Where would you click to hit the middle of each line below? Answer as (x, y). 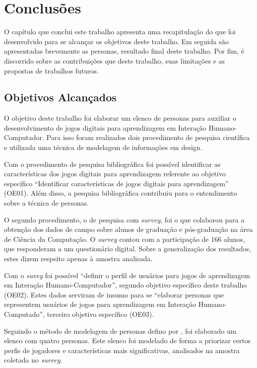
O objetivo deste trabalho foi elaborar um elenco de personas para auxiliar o (120, 118)
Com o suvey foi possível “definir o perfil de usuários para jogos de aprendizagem (127, 275)
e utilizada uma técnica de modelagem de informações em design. (103, 147)
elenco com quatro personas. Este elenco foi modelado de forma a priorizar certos (128, 340)
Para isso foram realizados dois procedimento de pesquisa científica (148, 137)
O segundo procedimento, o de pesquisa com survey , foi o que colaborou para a (124, 219)
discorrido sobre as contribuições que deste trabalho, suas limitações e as (114, 60)
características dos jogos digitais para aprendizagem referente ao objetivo (115, 174)
